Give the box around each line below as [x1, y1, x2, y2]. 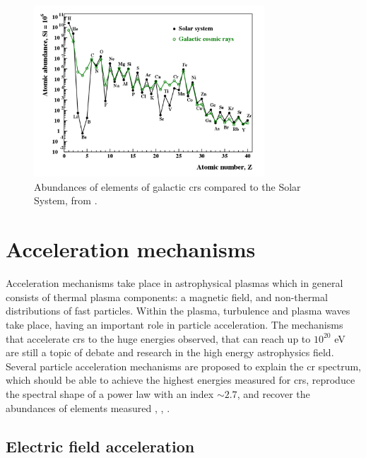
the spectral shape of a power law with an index [6, 386, 214, 401]
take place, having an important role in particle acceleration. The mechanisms [6, 317, 343, 331]
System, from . [34, 193, 98, 208]
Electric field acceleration [6, 435, 195, 457]
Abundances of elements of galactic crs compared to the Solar [34, 179, 301, 194]
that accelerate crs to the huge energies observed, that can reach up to [6, 331, 311, 346]
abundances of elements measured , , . [6, 400, 170, 415]
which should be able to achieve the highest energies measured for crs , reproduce [6, 372, 355, 387]
